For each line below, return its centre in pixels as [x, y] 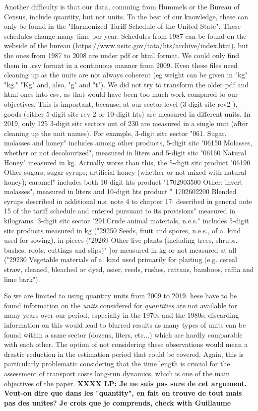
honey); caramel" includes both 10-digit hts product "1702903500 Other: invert [123, 181]
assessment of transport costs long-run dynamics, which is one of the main [117, 373]
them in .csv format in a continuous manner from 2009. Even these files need [121, 65]
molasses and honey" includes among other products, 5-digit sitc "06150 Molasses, [128, 143]
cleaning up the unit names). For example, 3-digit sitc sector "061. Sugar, [115, 133]
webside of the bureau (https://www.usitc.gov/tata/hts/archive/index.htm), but [126, 45]
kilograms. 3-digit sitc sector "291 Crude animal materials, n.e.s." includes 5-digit [127, 221]
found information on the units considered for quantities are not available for [121, 305]
